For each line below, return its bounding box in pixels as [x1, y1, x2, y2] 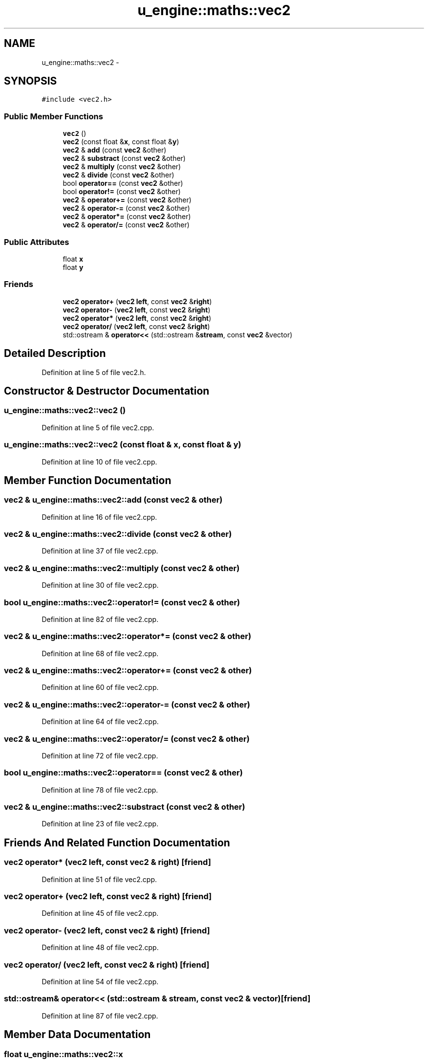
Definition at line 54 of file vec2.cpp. [42, 977, 159, 986]
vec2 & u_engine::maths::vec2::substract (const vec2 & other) [4, 802, 245, 812]
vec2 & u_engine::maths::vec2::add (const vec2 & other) [4, 495, 223, 505]
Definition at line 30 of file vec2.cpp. [42, 581, 159, 590]
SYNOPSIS [4, 75, 57, 88]
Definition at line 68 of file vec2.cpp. [42, 649, 159, 658]
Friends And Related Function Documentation [4, 836, 230, 849]
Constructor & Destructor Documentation [4, 384, 210, 397]
